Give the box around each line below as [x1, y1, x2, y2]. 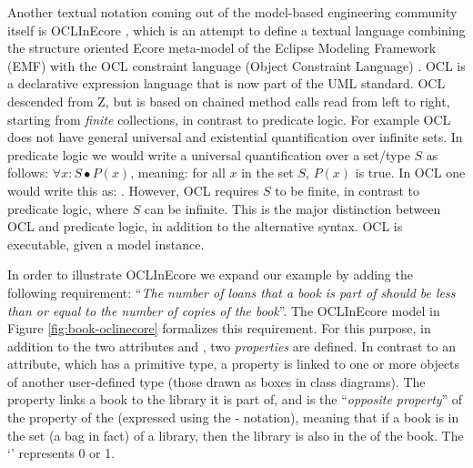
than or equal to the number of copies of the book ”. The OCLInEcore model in [7, 300, 440, 320]
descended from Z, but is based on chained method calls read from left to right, [7, 91, 450, 110]
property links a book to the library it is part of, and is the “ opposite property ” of [7, 390, 463, 409]
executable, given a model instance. [7, 234, 205, 253]
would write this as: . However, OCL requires [7, 180, 259, 199]
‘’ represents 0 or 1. [7, 443, 116, 463]
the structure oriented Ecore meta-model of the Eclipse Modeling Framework [7, 38, 437, 57]
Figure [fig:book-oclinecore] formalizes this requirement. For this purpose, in [7, 319, 431, 338]
